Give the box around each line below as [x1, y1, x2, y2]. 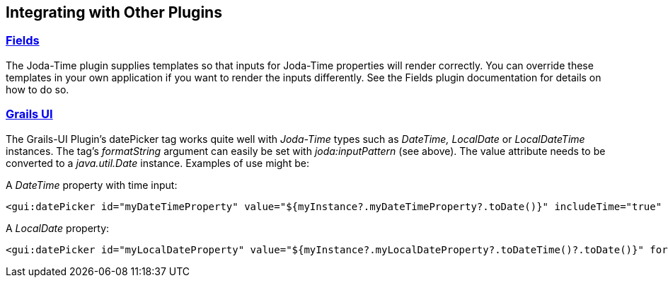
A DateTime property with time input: [6, 178, 178, 191]
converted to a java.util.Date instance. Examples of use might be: [6, 156, 309, 169]
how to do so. [6, 83, 69, 96]
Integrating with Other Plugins [6, 4, 222, 21]
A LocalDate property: [6, 221, 110, 234]
